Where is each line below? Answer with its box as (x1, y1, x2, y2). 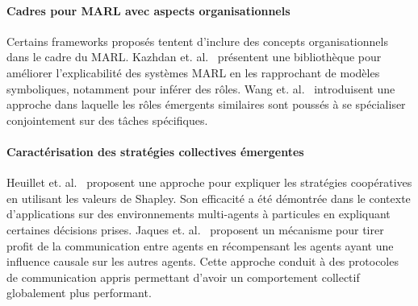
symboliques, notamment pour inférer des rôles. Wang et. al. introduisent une (6, 80, 395, 97)
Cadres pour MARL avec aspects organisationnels (6, 2, 291, 19)
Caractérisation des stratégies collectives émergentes (6, 143, 304, 159)
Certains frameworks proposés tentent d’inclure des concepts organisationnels (6, 32, 388, 49)
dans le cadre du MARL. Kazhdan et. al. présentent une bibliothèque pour (6, 48, 382, 65)
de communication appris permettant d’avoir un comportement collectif (6, 268, 360, 285)
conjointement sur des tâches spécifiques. (6, 111, 208, 128)
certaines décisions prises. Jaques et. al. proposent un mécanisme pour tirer (6, 221, 384, 238)
